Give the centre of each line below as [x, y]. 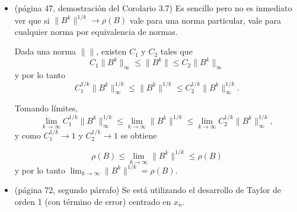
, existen [111, 51]
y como [28, 135]
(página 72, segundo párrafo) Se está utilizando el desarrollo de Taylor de [148, 190]
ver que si [32, 20]
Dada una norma [45, 51]
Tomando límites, [46, 108]
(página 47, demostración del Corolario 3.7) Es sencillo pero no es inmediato [153, 8]
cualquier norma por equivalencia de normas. [96, 31]
